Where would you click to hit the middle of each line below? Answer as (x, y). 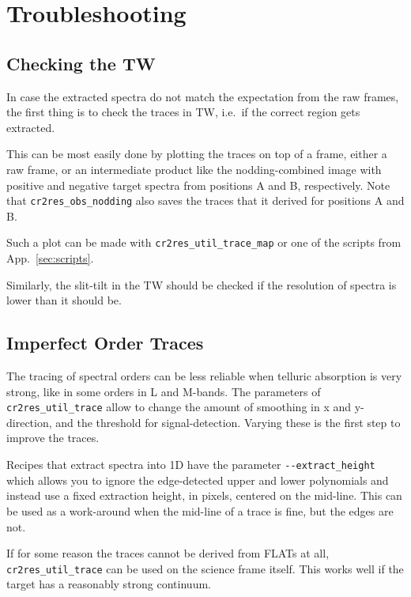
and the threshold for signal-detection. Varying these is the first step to (228, 422)
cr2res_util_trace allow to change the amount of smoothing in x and (179, 407)
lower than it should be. (64, 300)
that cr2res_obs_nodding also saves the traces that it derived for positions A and (205, 200)
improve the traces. (53, 438)
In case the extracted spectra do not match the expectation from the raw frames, (203, 96)
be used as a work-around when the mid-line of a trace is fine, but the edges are (200, 510)
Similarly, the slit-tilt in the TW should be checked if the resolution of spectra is (202, 284)
